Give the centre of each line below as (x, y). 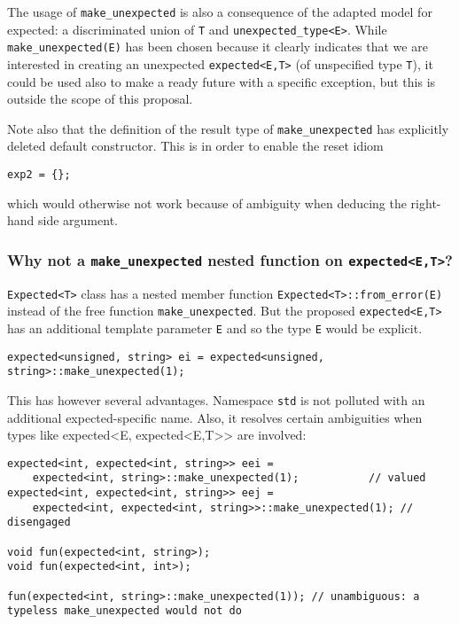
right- (426, 203)
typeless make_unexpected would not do (124, 611)
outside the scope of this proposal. (100, 99)
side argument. (78, 220)
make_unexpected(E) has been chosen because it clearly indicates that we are (218, 47)
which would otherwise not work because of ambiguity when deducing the (207, 203)
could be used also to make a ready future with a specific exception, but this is (222, 81)
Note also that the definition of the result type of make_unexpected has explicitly (228, 128)
